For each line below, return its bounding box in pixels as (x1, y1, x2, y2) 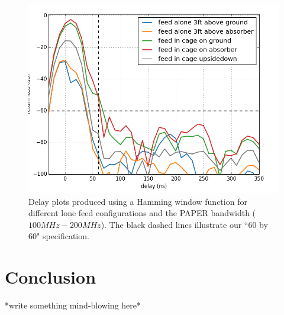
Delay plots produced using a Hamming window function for (28, 195, 247, 207)
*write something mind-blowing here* (5, 299, 141, 311)
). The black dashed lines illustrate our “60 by (101, 218, 268, 230)
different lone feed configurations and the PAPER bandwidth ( (28, 207, 256, 219)
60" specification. (28, 230, 89, 242)
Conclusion (5, 265, 96, 289)
